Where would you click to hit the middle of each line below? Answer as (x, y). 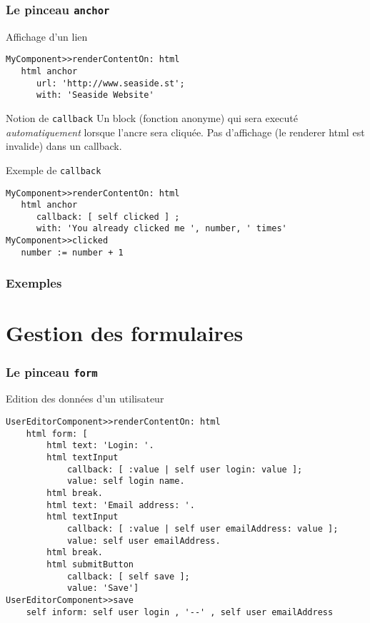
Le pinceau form (52, 371)
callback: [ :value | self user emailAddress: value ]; (202, 528)
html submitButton (90, 564)
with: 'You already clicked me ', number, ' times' (161, 229)
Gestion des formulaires (125, 333)
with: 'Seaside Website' (95, 95)
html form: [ (57, 434)
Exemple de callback (54, 169)
